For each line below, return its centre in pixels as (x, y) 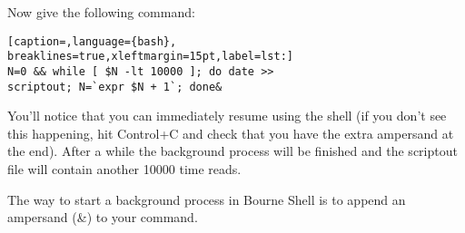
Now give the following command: (101, 12)
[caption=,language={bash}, (92, 41)
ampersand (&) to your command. (103, 217)
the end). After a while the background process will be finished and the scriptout (232, 151)
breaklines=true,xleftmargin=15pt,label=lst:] (150, 57)
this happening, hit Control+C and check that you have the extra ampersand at (231, 133)
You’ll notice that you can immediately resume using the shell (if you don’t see (227, 116)
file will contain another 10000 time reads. (124, 169)
